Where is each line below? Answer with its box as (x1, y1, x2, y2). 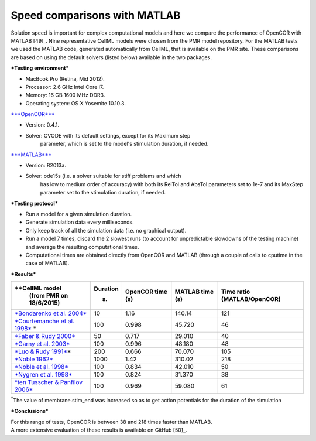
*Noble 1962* (14, 355, 54, 363)
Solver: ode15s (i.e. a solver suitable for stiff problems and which (25, 173, 181, 180)
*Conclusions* (11, 408, 49, 415)
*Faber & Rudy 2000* (14, 332, 76, 340)
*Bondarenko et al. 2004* (14, 309, 87, 317)
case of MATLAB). (25, 259, 70, 266)
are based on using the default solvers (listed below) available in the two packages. (11, 53, 212, 61)
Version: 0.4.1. (25, 121, 60, 128)
